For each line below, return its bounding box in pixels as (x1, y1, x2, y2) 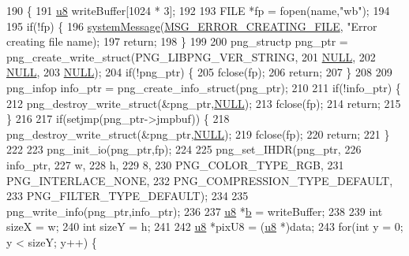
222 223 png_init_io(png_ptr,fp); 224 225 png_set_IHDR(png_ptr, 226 (6, 141, 362, 158)
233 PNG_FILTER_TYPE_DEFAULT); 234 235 (6, 187, 249, 204)
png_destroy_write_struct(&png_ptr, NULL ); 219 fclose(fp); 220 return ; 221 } (6, 125, 390, 142)
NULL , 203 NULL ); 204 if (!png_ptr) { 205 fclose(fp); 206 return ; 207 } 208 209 (6, 64, 392, 80)
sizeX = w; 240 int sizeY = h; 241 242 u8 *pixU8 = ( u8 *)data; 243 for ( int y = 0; (6, 218, 403, 235)
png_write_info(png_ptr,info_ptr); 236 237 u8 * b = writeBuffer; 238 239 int (6, 202, 383, 219)
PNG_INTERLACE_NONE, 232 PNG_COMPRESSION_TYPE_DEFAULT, (6, 172, 393, 188)
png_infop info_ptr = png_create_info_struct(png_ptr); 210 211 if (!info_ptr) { (6, 79, 401, 95)
